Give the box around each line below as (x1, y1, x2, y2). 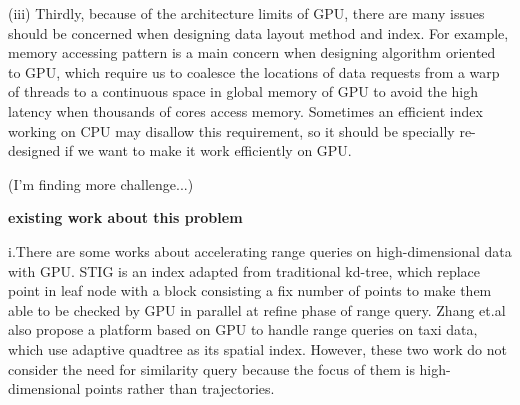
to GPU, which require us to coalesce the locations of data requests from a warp (8, 61, 500, 82)
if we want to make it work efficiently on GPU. (64, 140, 352, 161)
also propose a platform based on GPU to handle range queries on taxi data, (8, 319, 478, 340)
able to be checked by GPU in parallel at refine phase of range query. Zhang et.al (8, 299, 506, 320)
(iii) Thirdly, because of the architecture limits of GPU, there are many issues (8, 3, 485, 23)
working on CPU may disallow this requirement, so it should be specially (8, 120, 455, 141)
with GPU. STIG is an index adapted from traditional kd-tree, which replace (8, 260, 480, 281)
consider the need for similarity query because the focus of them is (8, 358, 415, 379)
